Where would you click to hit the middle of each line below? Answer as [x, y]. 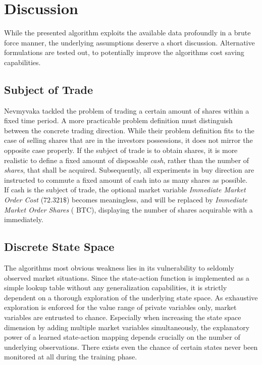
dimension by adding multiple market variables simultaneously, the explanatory [127, 327]
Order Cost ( [24, 200]
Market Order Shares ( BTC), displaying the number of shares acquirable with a [128, 209]
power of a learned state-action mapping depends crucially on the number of [122, 337]
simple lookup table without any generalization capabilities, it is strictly [116, 288]
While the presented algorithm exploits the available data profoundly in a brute [127, 33]
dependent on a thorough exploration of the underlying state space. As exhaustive [131, 297]
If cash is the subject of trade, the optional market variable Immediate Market [125, 190]
